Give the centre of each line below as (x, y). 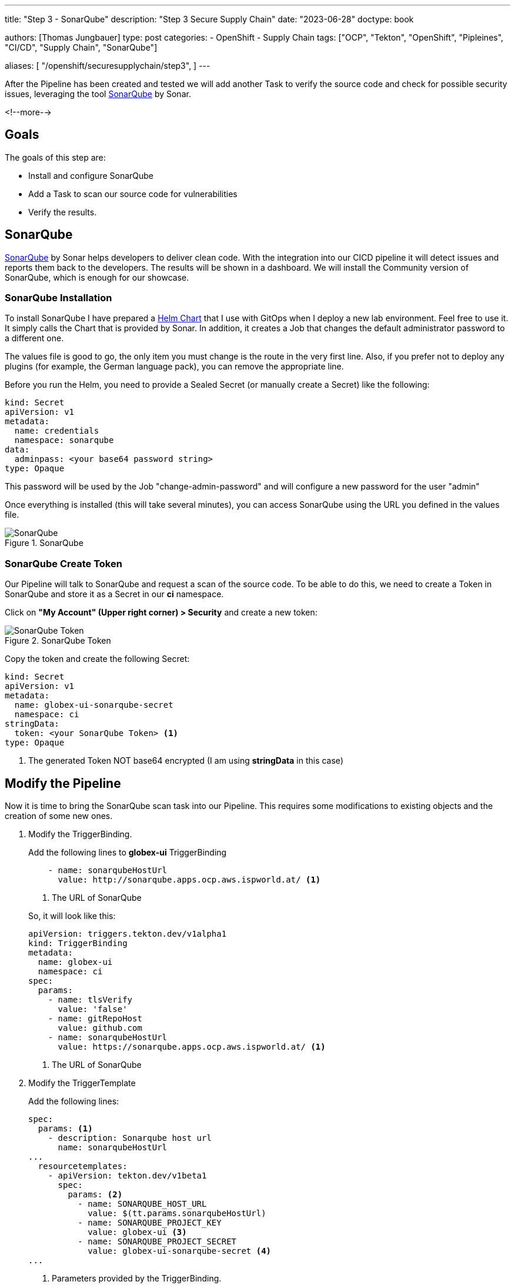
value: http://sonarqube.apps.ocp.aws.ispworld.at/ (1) (189, 880)
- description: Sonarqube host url (130, 1138)
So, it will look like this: (72, 916)
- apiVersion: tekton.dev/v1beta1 (127, 1176)
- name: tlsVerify (90, 1000)
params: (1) (65, 1129)
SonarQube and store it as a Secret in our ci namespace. (114, 594)
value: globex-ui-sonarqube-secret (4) (180, 1251)
